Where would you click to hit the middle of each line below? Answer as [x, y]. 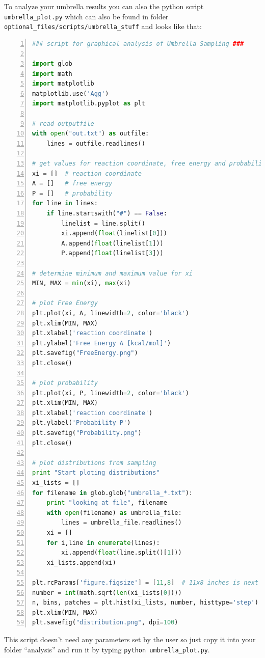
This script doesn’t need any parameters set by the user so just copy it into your [130, 639]
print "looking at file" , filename [107, 503]
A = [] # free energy [72, 184]
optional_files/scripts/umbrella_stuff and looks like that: [103, 26]
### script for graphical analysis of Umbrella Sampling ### [138, 44]
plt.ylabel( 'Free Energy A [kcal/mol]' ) [102, 343]
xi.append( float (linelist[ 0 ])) [114, 234]
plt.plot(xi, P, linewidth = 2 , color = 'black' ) [111, 393]
